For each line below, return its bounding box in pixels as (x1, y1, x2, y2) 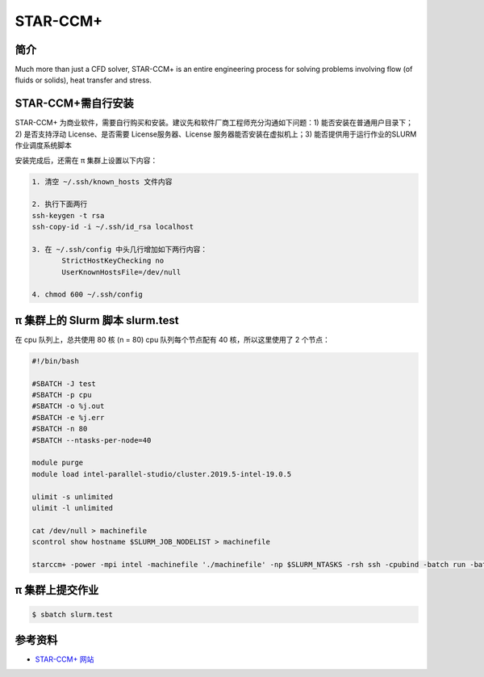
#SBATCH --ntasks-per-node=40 (31, 435, 152, 444)
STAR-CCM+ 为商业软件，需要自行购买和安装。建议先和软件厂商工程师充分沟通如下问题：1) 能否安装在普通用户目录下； (15, 118, 413, 128)
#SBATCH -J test (31, 379, 97, 388)
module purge (31, 458, 84, 468)
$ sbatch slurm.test (31, 610, 113, 619)
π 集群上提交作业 (15, 583, 99, 597)
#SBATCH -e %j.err (31, 413, 105, 422)
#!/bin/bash (31, 356, 80, 365)
